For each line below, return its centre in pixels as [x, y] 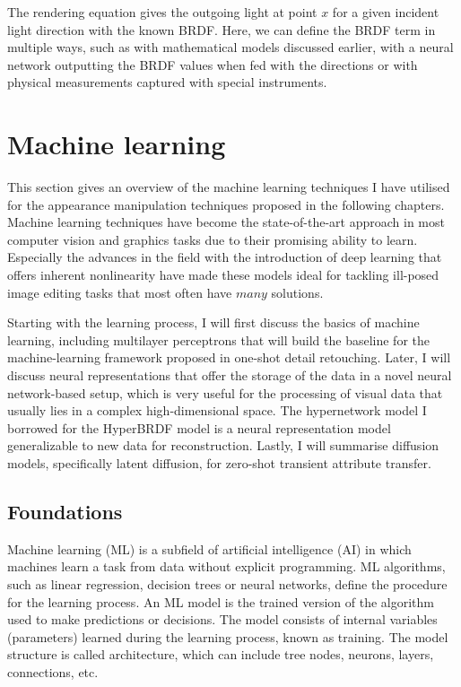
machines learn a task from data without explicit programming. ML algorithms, [226, 566]
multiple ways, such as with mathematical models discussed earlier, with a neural [230, 47]
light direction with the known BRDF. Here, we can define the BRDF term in [222, 29]
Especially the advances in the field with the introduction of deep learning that [225, 257]
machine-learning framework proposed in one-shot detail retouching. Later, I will [229, 357]
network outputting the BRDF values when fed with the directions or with [213, 64]
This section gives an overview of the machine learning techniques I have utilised [229, 187]
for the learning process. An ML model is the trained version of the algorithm [221, 601]
